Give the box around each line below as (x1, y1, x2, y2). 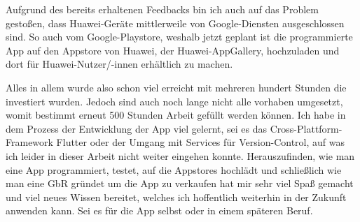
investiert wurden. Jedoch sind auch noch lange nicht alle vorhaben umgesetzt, (6, 94, 343, 108)
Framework (6, 135, 53, 149)
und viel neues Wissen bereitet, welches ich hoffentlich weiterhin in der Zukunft (6, 189, 347, 204)
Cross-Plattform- (270, 121, 342, 135)
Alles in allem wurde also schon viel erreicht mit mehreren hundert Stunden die (6, 80, 347, 94)
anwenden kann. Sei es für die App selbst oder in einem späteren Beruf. (6, 203, 313, 218)
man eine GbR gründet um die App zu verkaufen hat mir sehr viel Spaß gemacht (6, 176, 354, 191)
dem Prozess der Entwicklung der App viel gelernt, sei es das (6, 121, 268, 135)
